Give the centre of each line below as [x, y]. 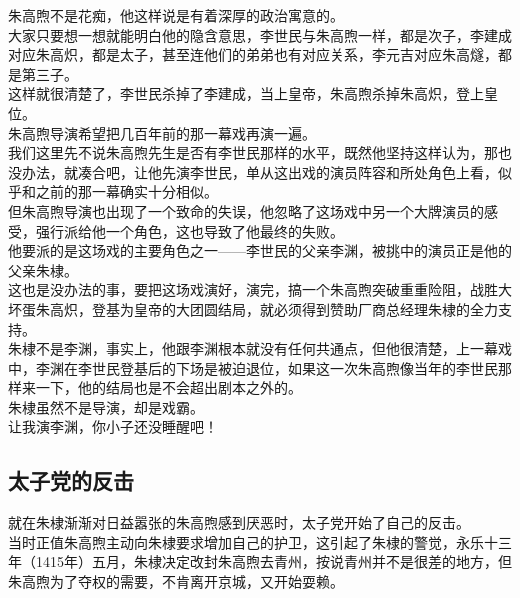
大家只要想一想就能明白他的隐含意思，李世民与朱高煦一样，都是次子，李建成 [260, 34]
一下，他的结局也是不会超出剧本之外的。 [168, 387]
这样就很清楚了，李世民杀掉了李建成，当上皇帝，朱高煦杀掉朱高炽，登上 [246, 93]
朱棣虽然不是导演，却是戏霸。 [106, 406]
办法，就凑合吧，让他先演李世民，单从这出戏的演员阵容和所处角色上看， [259, 171]
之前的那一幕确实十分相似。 [126, 191]
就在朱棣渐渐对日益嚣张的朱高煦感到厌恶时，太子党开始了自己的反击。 [239, 522]
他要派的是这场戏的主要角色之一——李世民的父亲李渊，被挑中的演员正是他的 [260, 250]
